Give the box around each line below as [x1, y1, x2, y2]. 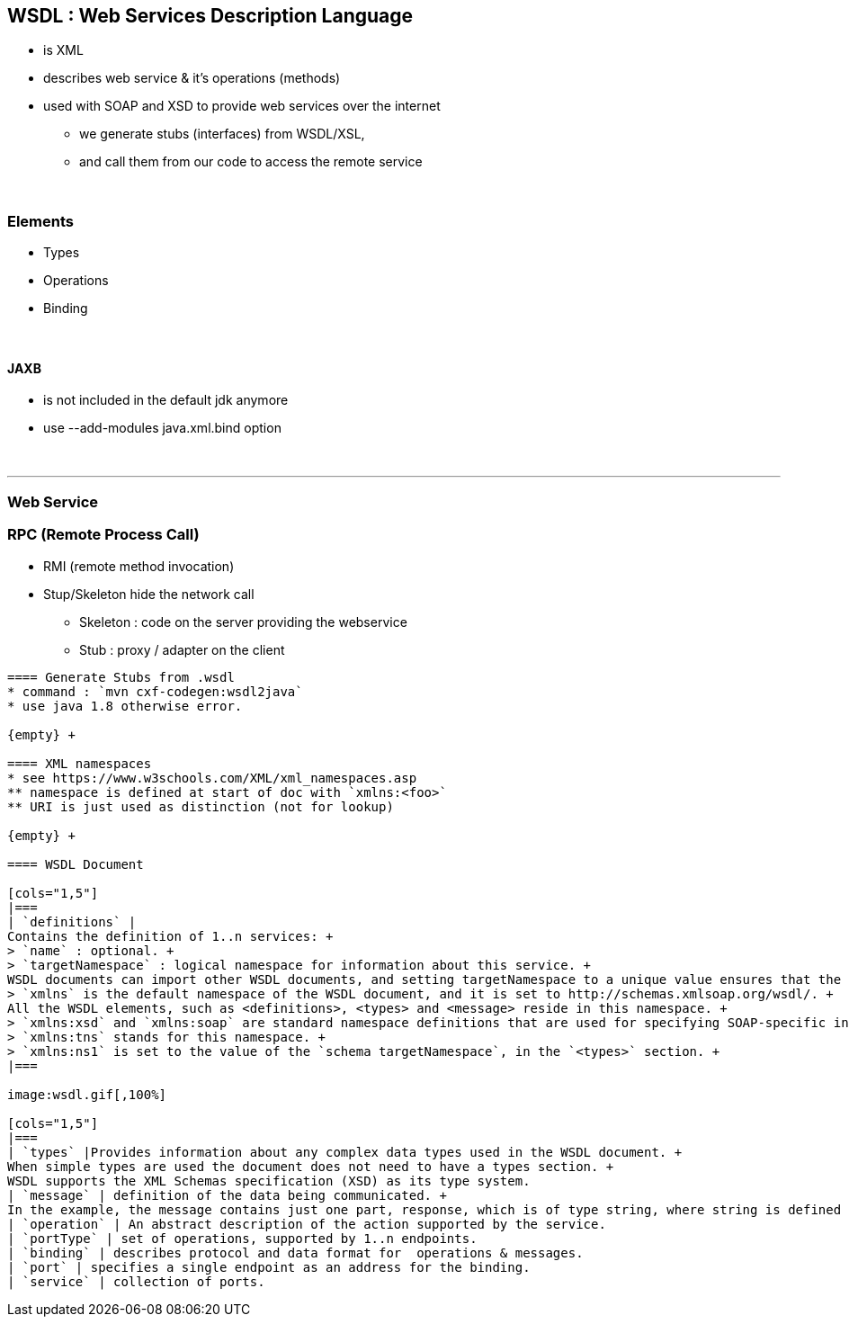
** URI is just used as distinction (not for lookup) [7, 799, 394, 814]
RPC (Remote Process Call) [7, 525, 200, 544]
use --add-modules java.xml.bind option [43, 420, 282, 436]
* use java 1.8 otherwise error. [7, 698, 243, 713]
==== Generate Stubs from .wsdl [7, 669, 235, 684]
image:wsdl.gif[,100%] [7, 1087, 167, 1102]
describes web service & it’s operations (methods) [43, 70, 341, 86]
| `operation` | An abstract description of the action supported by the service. [7, 1216, 606, 1231]
